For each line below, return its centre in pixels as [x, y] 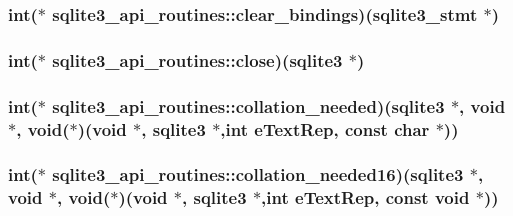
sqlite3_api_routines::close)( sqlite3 [197, 59]
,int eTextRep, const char [325, 128]
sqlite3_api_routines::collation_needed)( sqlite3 [248, 105]
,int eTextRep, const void [365, 197]
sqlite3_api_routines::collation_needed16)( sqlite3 [258, 174]
